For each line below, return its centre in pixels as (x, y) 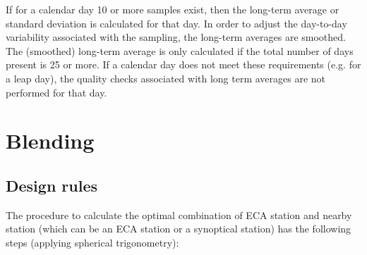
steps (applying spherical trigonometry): (92, 242)
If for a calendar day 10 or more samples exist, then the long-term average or (173, 9)
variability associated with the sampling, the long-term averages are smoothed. (176, 37)
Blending (50, 141)
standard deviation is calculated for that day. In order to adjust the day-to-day (176, 23)
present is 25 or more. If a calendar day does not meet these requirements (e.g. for (183, 64)
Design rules (52, 185)
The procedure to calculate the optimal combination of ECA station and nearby (179, 214)
